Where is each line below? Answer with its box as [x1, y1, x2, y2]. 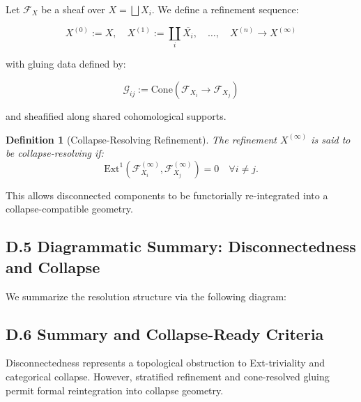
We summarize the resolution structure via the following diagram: [6, 288, 286, 303]
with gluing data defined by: [6, 56, 126, 71]
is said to [311, 132, 351, 146]
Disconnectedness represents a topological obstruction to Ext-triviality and [6, 355, 325, 370]
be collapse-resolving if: [6, 146, 104, 160]
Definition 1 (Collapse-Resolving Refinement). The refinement [6, 132, 277, 146]
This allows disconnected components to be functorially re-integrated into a [6, 187, 328, 202]
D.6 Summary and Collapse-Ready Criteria [6, 323, 324, 344]
